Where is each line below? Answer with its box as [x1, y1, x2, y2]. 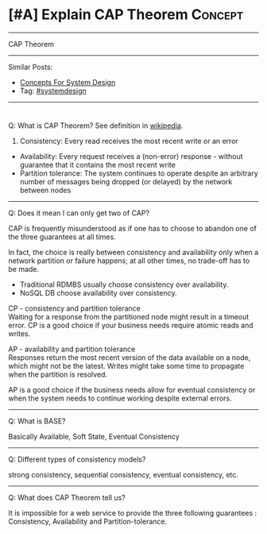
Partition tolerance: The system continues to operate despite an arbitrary [19, 168, 258, 178]
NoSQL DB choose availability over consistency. [19, 288, 177, 297]
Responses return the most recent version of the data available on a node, [8, 352, 251, 362]
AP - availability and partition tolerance [8, 344, 136, 354]
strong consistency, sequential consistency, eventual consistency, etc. [8, 470, 238, 479]
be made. [8, 264, 40, 273]
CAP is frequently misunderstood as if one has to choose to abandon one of [8, 223, 257, 233]
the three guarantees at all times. [8, 232, 117, 242]
